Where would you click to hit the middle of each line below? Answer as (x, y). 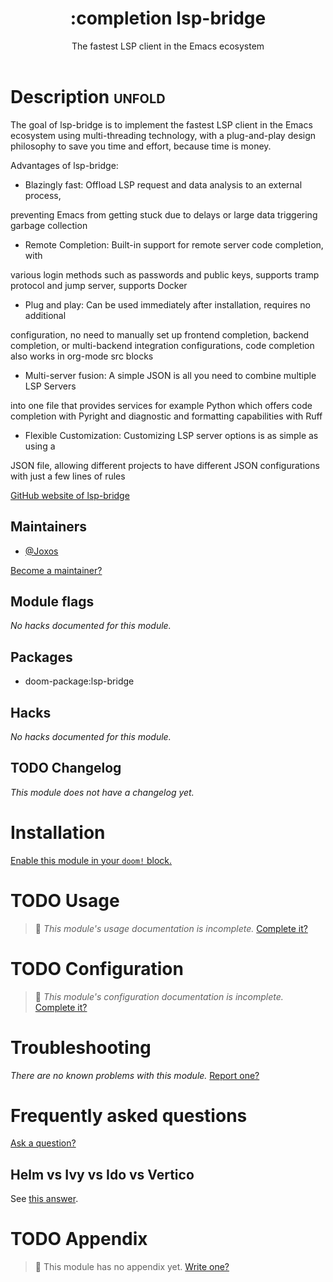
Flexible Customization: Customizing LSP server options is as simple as (171, 435)
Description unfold (88, 96)
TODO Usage (65, 900)
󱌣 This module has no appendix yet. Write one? (132, 1267)
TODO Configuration (97, 968)
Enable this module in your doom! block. (91, 860)
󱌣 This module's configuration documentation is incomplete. (159, 996)
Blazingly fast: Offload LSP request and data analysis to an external (163, 184)
